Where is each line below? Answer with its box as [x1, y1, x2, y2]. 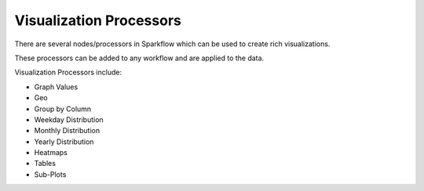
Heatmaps [34, 148, 68, 157]
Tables [34, 159, 57, 168]
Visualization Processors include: [14, 67, 122, 77]
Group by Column [34, 104, 92, 114]
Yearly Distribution [34, 137, 94, 146]
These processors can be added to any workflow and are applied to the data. [14, 53, 265, 63]
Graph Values [34, 82, 79, 92]
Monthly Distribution [34, 126, 101, 135]
